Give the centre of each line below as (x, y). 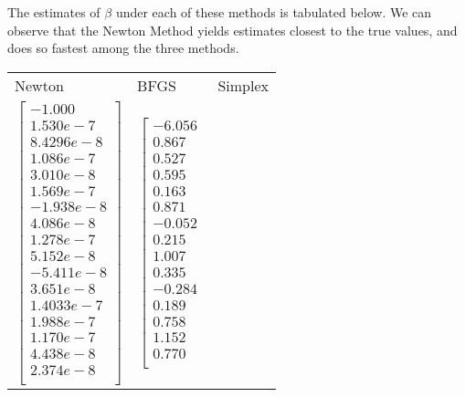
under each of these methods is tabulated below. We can (274, 12)
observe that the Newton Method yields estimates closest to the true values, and (232, 30)
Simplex (243, 85)
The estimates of (54, 12)
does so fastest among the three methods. (123, 48)
